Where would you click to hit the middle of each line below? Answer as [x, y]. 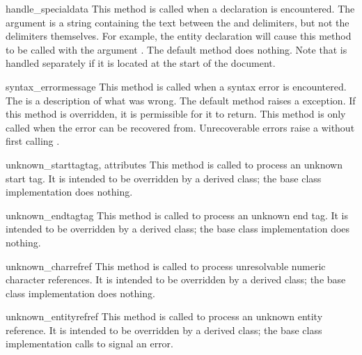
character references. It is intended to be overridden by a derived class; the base [176, 279]
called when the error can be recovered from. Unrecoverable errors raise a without [180, 127]
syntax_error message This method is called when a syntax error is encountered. [176, 86]
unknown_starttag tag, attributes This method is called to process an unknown [174, 164]
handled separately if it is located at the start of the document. [141, 63]
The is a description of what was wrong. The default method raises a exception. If [181, 100]
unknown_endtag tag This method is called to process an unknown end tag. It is [177, 215]
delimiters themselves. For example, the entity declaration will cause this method [179, 36]
